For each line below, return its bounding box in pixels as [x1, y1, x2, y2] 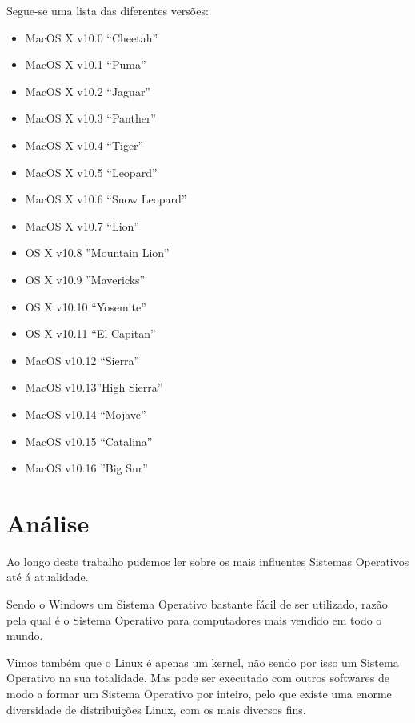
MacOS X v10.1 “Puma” [25, 56, 146, 73]
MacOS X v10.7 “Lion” [25, 217, 139, 234]
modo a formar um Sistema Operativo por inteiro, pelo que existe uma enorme [6, 685, 392, 701]
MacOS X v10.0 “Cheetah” [25, 29, 158, 46]
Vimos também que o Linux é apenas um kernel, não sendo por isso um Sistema [6, 653, 399, 670]
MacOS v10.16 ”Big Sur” [25, 460, 148, 476]
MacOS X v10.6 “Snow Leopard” [25, 191, 187, 207]
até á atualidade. [6, 568, 89, 585]
